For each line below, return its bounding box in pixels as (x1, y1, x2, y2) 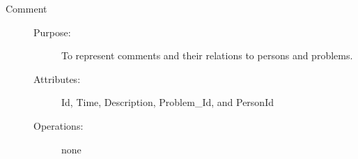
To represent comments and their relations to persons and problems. (61, 48, 353, 63)
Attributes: (33, 71, 81, 86)
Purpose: (33, 24, 71, 39)
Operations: (33, 118, 84, 132)
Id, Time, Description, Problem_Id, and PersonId (61, 95, 274, 109)
